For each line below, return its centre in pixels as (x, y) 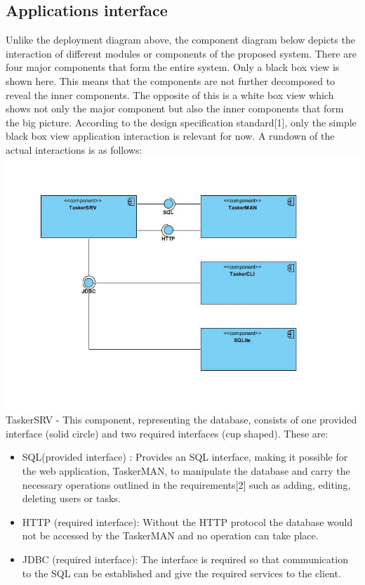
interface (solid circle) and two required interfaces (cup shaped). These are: (167, 433)
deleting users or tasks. (71, 498)
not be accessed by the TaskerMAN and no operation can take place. (170, 535)
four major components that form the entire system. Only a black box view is (173, 67)
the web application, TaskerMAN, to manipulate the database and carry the (186, 471)
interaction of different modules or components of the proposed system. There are (181, 53)
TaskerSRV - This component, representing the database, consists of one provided (181, 420)
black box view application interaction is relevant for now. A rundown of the (170, 136)
